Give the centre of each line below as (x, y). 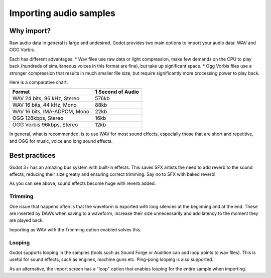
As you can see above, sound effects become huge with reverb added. (83, 183)
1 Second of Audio (117, 92)
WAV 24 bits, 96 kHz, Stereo (46, 99)
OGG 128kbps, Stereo (38, 118)
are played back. (27, 220)
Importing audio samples (62, 13)
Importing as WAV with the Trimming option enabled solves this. (75, 229)
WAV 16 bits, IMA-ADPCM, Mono (51, 112)
